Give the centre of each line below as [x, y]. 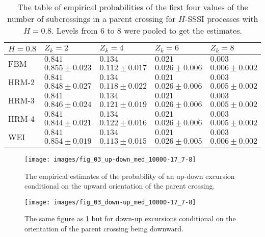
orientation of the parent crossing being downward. [104, 229]
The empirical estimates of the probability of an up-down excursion [130, 176]
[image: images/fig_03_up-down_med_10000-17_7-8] [110, 159]
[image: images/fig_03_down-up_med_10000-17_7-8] [110, 202]
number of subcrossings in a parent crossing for [91, 19]
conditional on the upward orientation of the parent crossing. [120, 186]
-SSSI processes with [222, 19]
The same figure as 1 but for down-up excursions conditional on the [130, 218]
